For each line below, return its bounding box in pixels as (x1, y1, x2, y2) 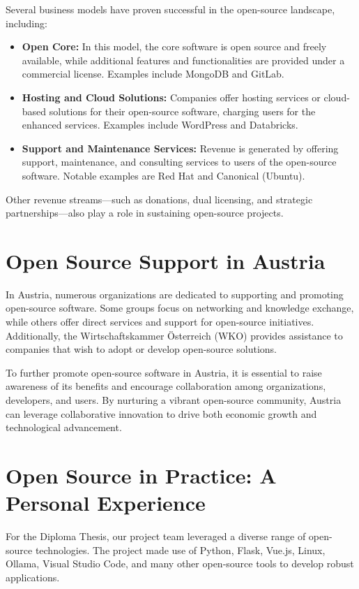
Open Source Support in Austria (6, 246, 326, 275)
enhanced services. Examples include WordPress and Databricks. (22, 117, 298, 132)
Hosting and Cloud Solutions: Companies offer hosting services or (22, 89, 321, 104)
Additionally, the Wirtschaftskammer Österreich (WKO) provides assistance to (6, 328, 343, 342)
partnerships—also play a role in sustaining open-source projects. (6, 205, 284, 220)
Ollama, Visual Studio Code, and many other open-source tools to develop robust (6, 556, 354, 571)
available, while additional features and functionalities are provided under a (22, 52, 345, 67)
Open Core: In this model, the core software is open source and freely (22, 39, 327, 54)
